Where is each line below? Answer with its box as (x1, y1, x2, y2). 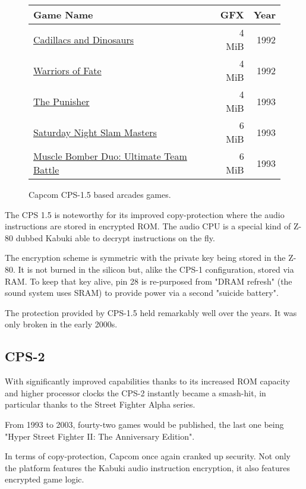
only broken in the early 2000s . (5, 318, 118, 330)
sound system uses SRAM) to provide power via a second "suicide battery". (5, 286, 279, 299)
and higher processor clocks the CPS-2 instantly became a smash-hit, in (5, 386, 266, 399)
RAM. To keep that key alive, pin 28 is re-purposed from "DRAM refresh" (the (5, 275, 292, 287)
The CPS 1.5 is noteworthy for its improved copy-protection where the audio (5, 208, 285, 220)
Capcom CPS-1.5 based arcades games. (29, 188, 171, 200)
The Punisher (33, 94, 90, 108)
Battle (33, 163, 59, 176)
